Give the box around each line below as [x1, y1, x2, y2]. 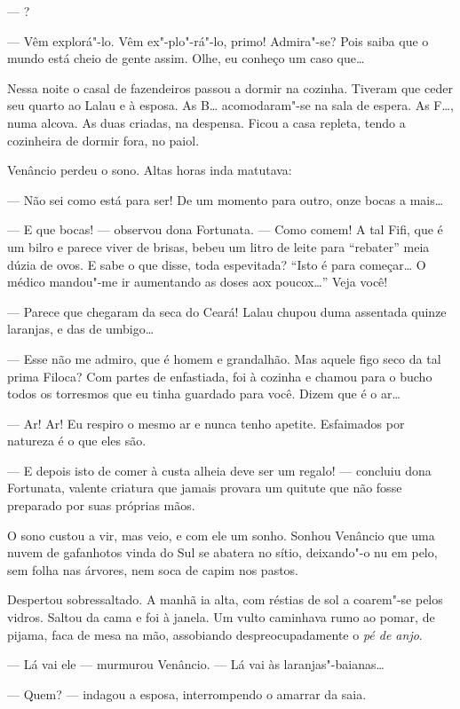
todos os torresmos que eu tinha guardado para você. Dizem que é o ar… [7, 384, 401, 403]
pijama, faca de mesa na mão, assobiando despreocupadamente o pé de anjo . [7, 625, 423, 643]
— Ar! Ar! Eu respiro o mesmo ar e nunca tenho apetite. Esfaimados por [7, 414, 405, 432]
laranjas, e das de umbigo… [7, 319, 155, 338]
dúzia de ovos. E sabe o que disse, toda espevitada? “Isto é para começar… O [7, 255, 426, 273]
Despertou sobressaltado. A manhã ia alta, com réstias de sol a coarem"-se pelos [7, 590, 443, 609]
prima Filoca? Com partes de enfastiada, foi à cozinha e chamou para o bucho [7, 366, 432, 385]
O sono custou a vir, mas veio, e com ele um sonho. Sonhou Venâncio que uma [7, 525, 435, 544]
